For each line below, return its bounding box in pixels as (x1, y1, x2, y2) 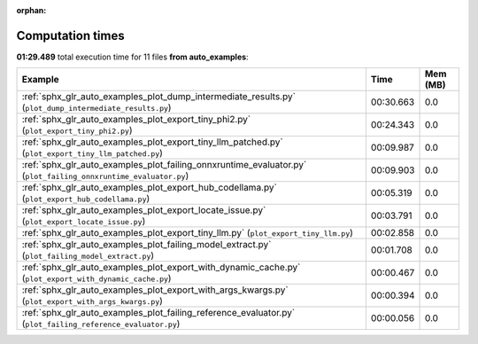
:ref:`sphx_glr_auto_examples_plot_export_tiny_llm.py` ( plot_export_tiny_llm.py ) (21, 227, 354, 239)
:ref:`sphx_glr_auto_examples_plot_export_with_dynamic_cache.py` (21, 262, 301, 274)
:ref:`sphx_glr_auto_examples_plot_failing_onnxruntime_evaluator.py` (21, 159, 307, 171)
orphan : (16, 5, 47, 15)
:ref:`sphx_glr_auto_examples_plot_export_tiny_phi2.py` (21, 113, 251, 126)
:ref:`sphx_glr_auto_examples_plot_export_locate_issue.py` (21, 204, 266, 216)
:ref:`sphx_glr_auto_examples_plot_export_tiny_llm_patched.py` (21, 136, 283, 148)
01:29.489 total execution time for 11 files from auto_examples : (16, 51, 249, 62)
